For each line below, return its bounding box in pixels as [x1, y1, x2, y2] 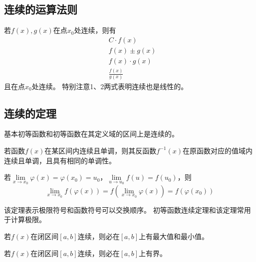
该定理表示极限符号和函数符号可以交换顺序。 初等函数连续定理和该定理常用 [4, 204, 251, 215]
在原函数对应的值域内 [183, 145, 253, 155]
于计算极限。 [4, 214, 46, 225]
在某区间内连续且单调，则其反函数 [44, 145, 157, 155]
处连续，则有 [74, 25, 116, 35]
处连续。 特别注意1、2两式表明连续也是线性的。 [31, 81, 188, 91]
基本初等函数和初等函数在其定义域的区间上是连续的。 [4, 129, 179, 139]
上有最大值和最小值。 [138, 231, 209, 241]
